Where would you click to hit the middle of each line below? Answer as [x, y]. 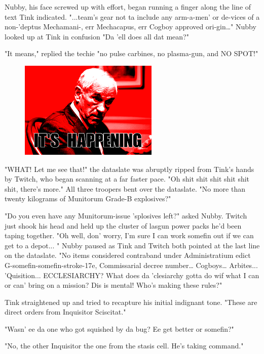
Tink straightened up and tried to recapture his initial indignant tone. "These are [131, 302]
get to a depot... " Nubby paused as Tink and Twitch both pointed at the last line [132, 245]
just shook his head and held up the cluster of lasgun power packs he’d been [123, 225]
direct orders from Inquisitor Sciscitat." [65, 312]
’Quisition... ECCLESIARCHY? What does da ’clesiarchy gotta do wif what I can [132, 275]
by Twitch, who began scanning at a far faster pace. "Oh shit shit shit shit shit [127, 179]
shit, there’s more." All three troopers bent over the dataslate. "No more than [125, 188]
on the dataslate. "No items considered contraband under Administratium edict [128, 255]
